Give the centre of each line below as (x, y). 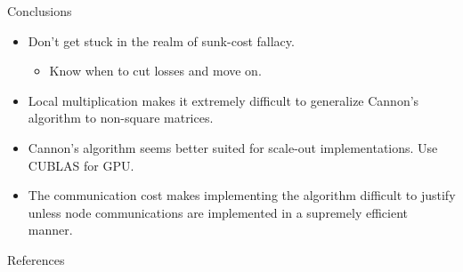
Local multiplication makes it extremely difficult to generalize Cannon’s (223, 100)
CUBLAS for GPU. (81, 165)
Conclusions (40, 11)
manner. (50, 230)
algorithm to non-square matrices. (121, 118)
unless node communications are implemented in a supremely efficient (218, 212)
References (36, 259)
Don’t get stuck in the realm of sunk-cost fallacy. (161, 40)
